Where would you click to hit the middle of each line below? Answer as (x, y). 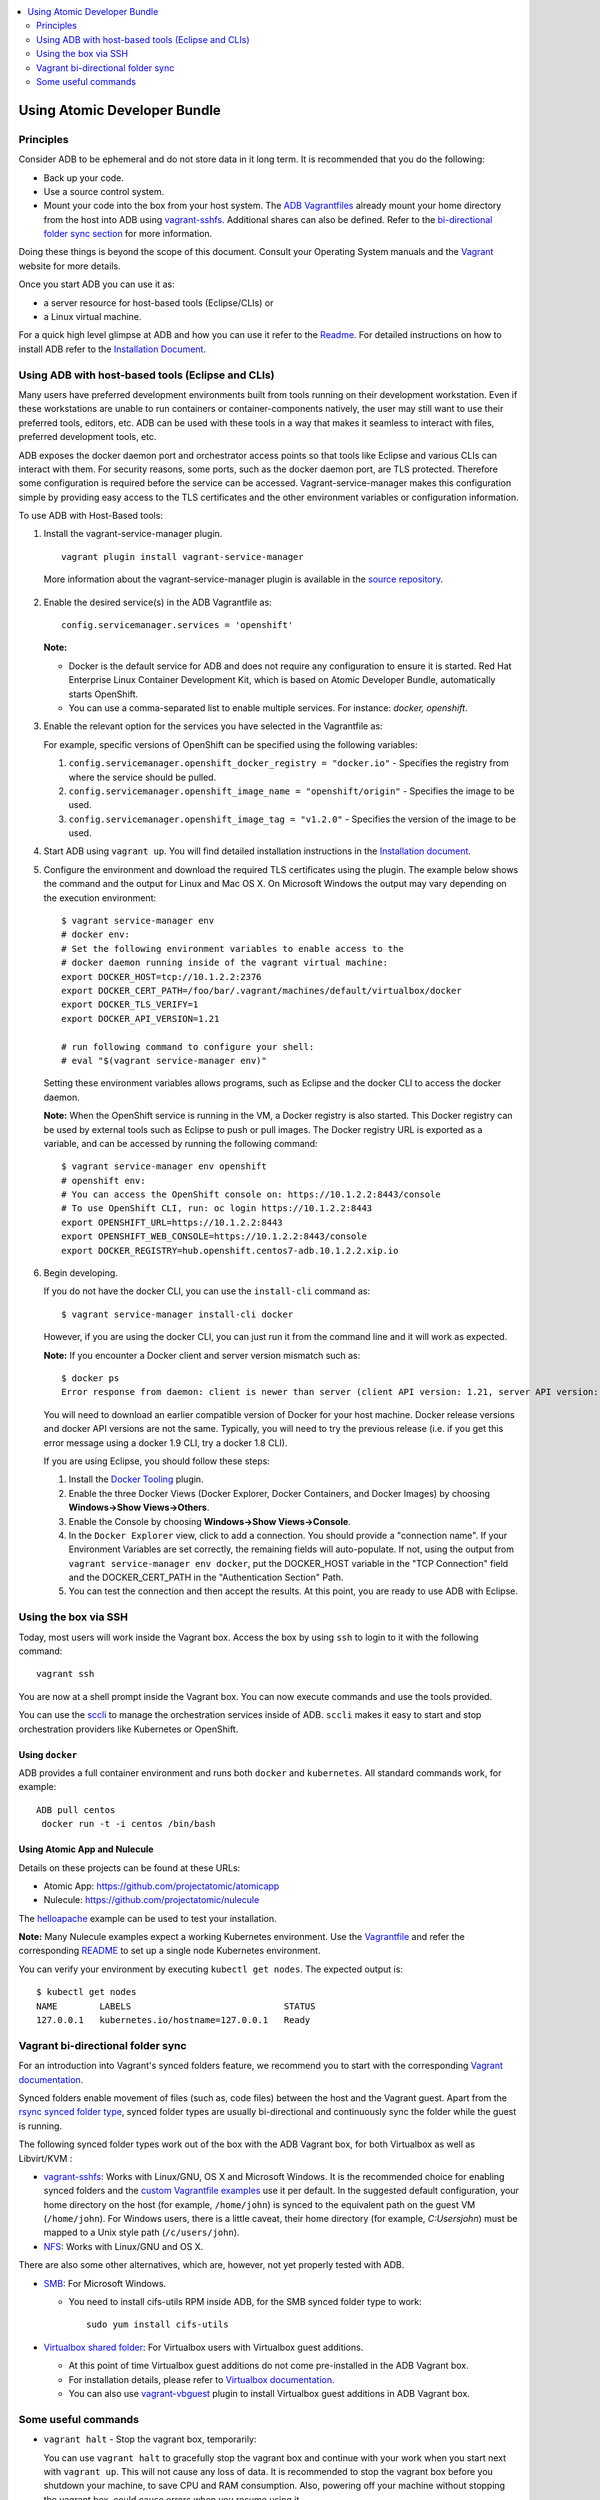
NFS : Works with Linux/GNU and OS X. (123, 2246)
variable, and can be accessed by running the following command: (181, 1143)
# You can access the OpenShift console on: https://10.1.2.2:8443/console (251, 1194)
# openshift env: (103, 1180)
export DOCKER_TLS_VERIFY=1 (130, 1004)
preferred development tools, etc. (87, 437)
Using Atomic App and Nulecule (86, 1849)
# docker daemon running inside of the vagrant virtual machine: (225, 963)
